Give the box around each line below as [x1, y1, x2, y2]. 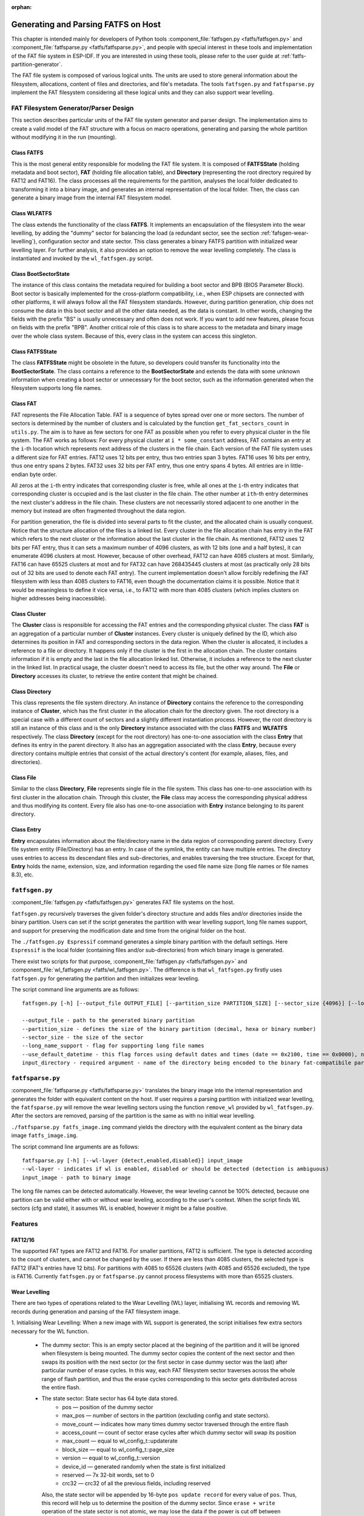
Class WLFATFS [11, 210, 52, 217]
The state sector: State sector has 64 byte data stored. [41, 1395, 179, 1402]
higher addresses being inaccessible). [11, 594, 107, 602]
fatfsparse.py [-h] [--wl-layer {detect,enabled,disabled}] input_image [22, 1157, 243, 1164]
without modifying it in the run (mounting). [11, 133, 117, 141]
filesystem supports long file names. [11, 384, 103, 392]
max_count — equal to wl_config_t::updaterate [62, 1437, 178, 1444]
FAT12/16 [11, 1236, 35, 1243]
